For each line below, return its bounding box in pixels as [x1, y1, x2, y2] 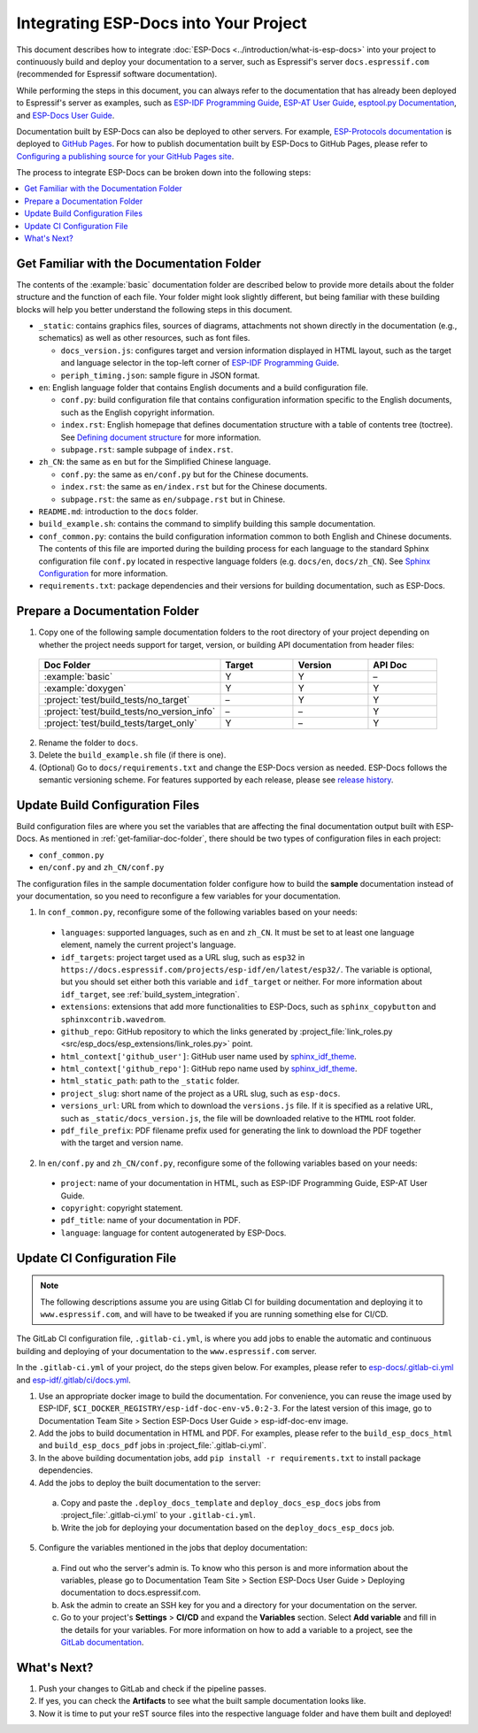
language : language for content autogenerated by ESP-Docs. [60, 1227, 287, 1238]
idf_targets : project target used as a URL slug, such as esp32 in [60, 951, 305, 962]
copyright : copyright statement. [60, 1203, 183, 1213]
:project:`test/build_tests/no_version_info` [43, 705, 216, 717]
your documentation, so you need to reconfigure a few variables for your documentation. [16, 890, 341, 902]
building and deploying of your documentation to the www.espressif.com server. [16, 1345, 318, 1356]
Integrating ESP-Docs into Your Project [16, 13, 307, 33]
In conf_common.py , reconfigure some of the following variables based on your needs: [38, 907, 358, 918]
